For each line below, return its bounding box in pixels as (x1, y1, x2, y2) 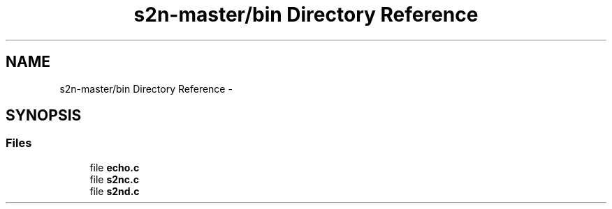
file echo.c (89, 161, 140, 173)
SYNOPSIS (6, 107, 82, 125)
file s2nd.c (89, 185, 140, 197)
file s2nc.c (89, 173, 139, 185)
